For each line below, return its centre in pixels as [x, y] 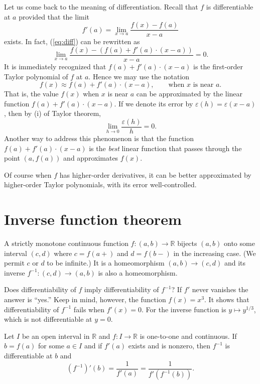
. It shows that [227, 299]
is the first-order [218, 66]
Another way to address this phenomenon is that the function [99, 138]
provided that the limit [54, 16]
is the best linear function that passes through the [165, 148]
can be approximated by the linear [189, 94]
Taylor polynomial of [36, 76]
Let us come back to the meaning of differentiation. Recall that [101, 7]
